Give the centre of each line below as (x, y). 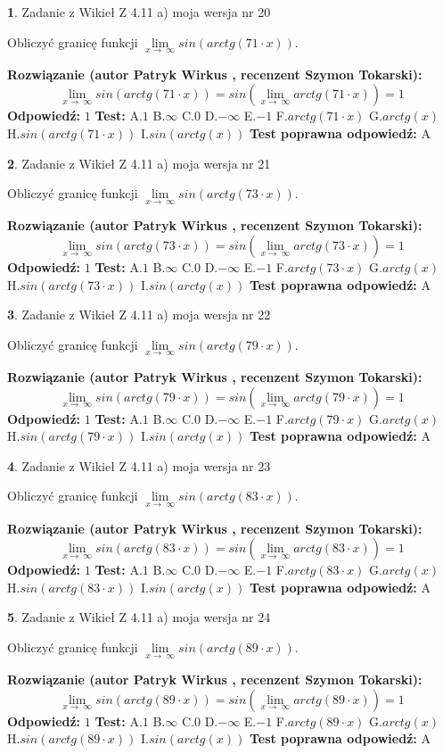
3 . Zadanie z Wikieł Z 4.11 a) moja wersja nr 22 (139, 315)
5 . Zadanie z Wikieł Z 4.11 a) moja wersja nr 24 (139, 617)
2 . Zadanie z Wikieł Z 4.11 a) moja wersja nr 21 (139, 163)
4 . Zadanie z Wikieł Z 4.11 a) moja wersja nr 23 (139, 465)
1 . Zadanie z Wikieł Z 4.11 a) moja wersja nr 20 (139, 12)
